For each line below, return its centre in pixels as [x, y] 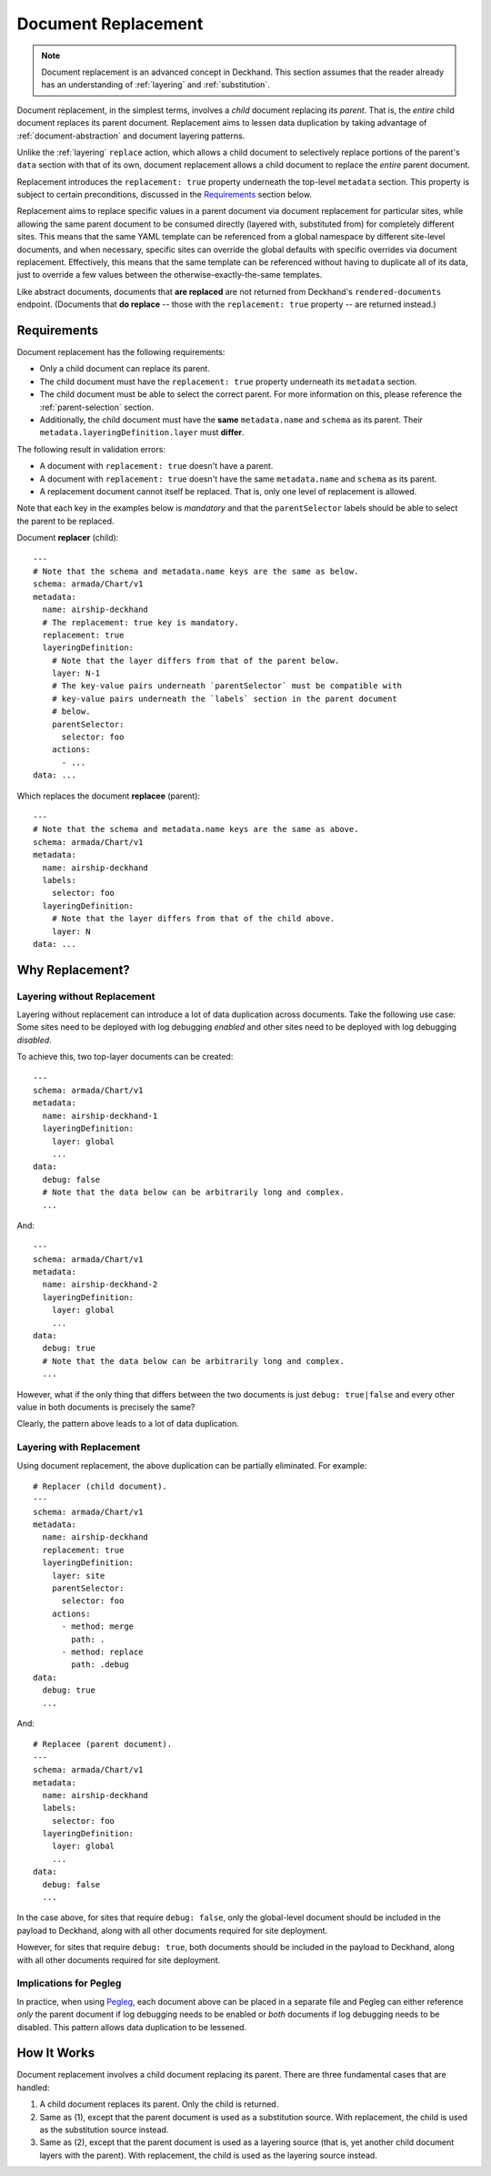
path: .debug [100, 1665]
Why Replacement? [74, 970]
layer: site [78, 1576]
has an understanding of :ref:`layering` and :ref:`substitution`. [155, 85]
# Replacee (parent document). [103, 1744]
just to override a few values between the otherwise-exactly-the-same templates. [170, 275]
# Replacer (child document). [100, 1486]
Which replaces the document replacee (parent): [108, 796]
